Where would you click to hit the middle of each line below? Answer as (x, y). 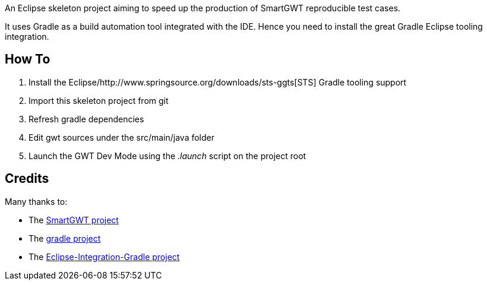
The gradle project (65, 238)
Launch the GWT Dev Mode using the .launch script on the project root (167, 156)
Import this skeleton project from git (99, 100)
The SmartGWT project (74, 220)
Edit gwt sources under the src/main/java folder (122, 137)
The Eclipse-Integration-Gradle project (104, 256)
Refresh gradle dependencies (86, 119)
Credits (27, 179)
